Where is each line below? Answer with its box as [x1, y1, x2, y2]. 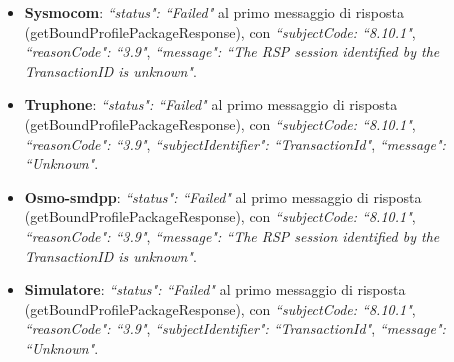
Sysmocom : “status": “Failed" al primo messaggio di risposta [24, 2, 404, 22]
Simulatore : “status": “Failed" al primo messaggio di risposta [24, 279, 406, 300]
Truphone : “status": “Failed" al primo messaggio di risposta [24, 94, 398, 115]
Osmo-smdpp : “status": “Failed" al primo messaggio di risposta [24, 186, 422, 207]
